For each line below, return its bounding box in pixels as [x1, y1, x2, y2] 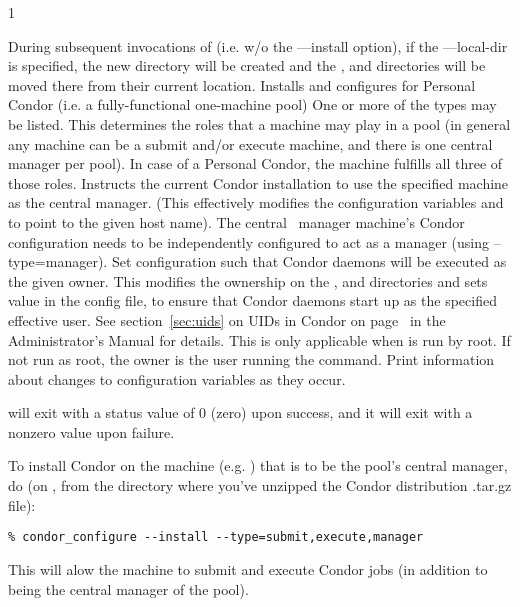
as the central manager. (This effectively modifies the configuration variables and [8, 192, 504, 213]
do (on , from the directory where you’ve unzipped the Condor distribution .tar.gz [8, 475, 512, 496]
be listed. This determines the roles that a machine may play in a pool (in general [8, 113, 511, 134]
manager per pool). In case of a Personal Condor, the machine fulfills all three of [8, 153, 503, 174]
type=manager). [8, 251, 108, 272]
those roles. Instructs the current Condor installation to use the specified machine [8, 172, 509, 193]
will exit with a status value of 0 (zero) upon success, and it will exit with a [8, 402, 473, 423]
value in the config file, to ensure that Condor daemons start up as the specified [8, 290, 497, 311]
